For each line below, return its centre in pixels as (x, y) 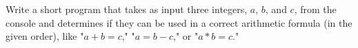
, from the (315, 9)
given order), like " (45, 36)
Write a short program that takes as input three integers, (127, 9)
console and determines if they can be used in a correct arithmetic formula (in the (179, 22)
